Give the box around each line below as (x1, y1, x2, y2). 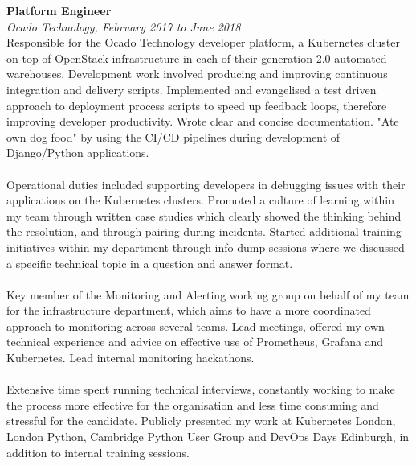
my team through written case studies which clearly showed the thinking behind (6, 207, 402, 224)
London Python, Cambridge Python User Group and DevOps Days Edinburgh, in (6, 428, 410, 445)
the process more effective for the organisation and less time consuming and (6, 396, 379, 413)
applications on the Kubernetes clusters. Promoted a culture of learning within (6, 192, 394, 208)
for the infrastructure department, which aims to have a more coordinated (6, 302, 371, 319)
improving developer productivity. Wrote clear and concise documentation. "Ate (6, 113, 399, 130)
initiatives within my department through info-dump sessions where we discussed (6, 238, 405, 255)
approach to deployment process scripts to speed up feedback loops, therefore (6, 97, 387, 113)
